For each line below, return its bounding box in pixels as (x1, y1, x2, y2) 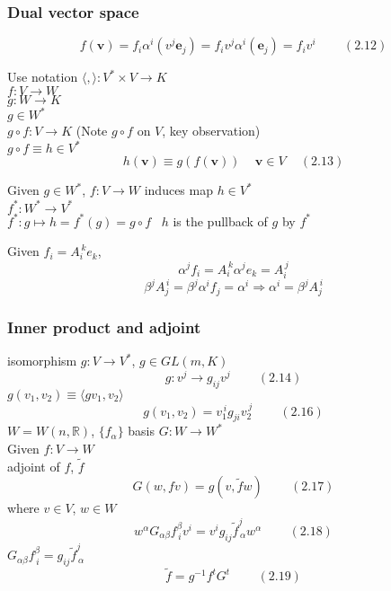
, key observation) (162, 121, 261, 140)
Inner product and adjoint (7, 316, 201, 339)
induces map (144, 181, 213, 199)
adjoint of (7, 456, 60, 475)
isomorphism (7, 351, 77, 370)
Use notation (7, 67, 78, 86)
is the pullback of (173, 211, 268, 230)
